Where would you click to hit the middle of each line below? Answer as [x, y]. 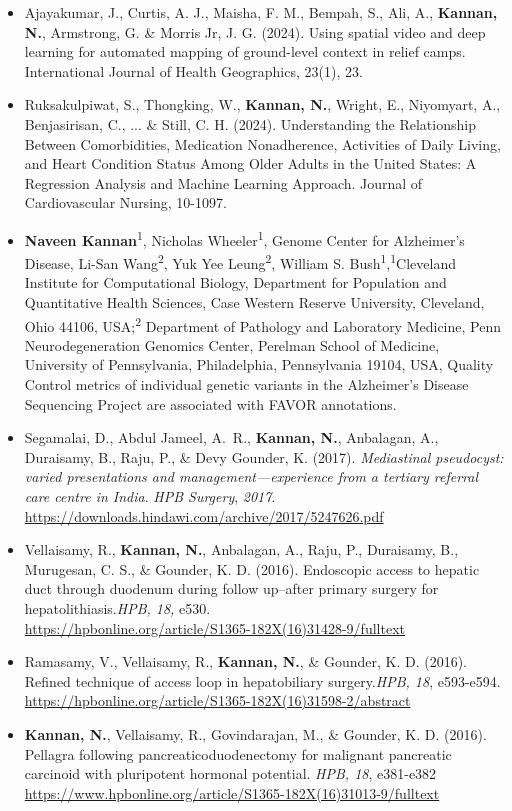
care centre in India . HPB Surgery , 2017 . [150, 496]
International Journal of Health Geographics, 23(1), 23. [193, 70]
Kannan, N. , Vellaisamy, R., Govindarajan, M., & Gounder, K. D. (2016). [255, 733]
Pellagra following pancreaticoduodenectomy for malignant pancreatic [238, 753]
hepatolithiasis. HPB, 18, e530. [117, 608]
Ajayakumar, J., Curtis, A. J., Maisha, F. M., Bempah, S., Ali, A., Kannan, [261, 12]
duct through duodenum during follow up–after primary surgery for [231, 588]
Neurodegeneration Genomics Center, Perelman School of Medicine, [232, 344]
